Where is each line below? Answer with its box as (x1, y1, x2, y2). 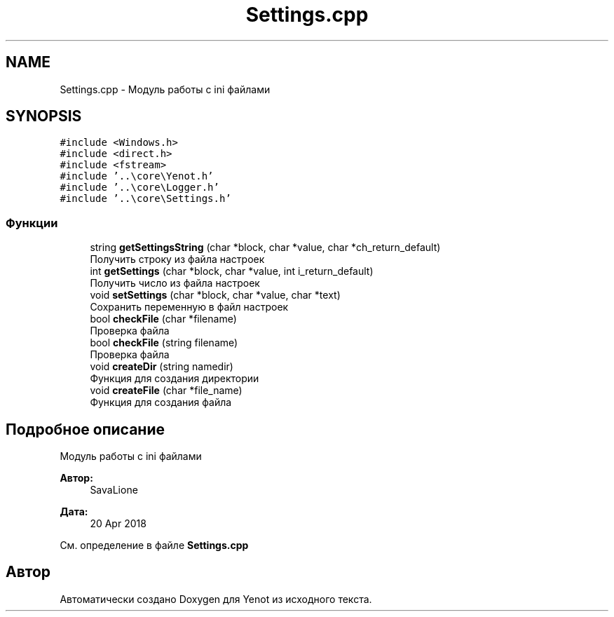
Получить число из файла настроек (90, 277, 260, 290)
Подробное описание (6, 420, 165, 438)
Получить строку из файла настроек (90, 253, 265, 266)
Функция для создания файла (90, 396, 232, 409)
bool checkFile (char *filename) (90, 313, 237, 325)
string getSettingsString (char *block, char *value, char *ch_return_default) (90, 241, 441, 254)
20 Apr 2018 (90, 517, 146, 530)
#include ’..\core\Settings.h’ (60, 193, 231, 205)
